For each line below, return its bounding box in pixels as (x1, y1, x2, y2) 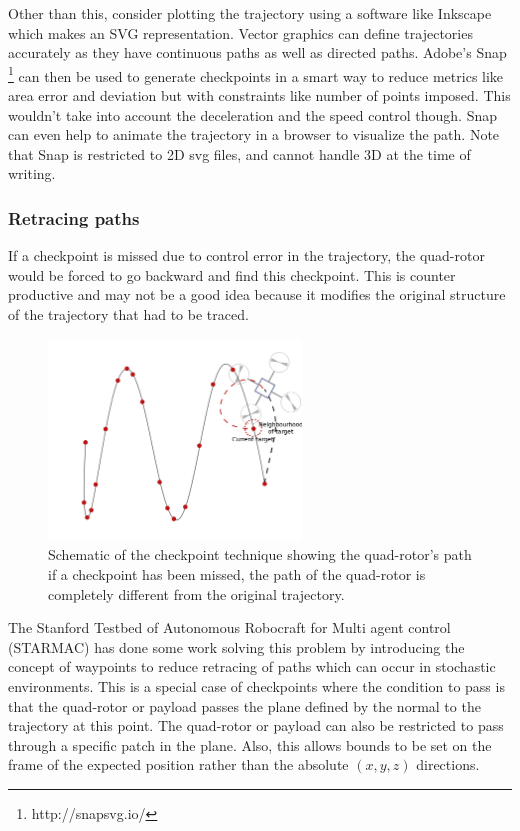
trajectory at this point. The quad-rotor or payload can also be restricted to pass (8, 715, 504, 736)
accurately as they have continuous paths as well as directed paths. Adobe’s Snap (8, 42, 507, 63)
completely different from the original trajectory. (48, 583, 345, 604)
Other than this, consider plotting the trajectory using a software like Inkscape (8, 3, 492, 23)
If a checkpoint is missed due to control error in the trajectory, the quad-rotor (8, 245, 485, 266)
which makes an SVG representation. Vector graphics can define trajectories (8, 22, 473, 43)
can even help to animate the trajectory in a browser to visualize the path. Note (8, 124, 500, 145)
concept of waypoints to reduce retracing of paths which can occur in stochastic (8, 656, 496, 677)
